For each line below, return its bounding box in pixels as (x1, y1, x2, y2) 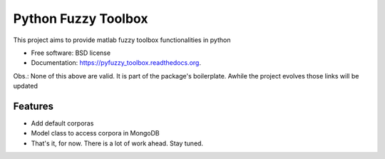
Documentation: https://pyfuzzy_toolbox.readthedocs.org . (31, 58, 201, 67)
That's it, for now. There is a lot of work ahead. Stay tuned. (31, 139, 203, 148)
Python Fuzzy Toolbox (13, 11, 148, 26)
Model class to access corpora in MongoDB (31, 129, 160, 138)
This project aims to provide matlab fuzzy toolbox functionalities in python (13, 36, 231, 44)
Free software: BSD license (31, 48, 111, 57)
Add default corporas (31, 119, 94, 128)
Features (13, 100, 53, 112)
